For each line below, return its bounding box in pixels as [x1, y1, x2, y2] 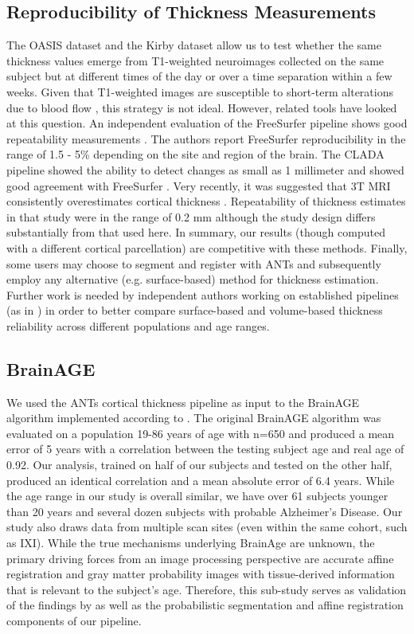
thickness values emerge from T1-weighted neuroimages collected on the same [6, 52, 385, 68]
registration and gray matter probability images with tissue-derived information [6, 566, 395, 582]
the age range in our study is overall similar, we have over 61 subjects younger [6, 487, 389, 504]
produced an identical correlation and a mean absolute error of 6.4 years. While [6, 472, 395, 488]
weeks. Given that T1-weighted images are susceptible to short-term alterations [6, 83, 393, 100]
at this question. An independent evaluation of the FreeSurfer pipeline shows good [6, 115, 408, 131]
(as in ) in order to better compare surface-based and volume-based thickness [6, 302, 383, 319]
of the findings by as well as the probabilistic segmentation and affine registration [6, 597, 404, 613]
